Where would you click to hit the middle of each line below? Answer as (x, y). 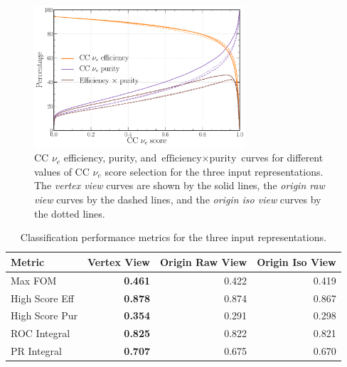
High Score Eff (42, 298)
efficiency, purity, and (110, 158)
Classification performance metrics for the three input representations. (173, 237)
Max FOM (34, 280)
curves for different (282, 158)
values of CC (62, 171)
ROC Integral (41, 333)
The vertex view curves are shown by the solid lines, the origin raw (180, 185)
